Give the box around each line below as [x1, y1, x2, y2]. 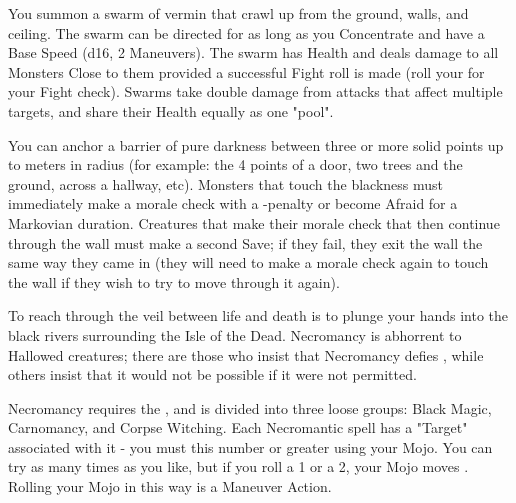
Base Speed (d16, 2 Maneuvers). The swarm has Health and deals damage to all [8, 42, 499, 63]
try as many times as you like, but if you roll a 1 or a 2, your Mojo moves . [8, 456, 469, 477]
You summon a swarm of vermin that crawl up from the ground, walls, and [8, 3, 469, 23]
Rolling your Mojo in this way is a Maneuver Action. [8, 476, 332, 497]
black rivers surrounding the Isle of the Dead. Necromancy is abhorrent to [8, 324, 462, 345]
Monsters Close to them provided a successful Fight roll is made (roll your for [8, 61, 485, 82]
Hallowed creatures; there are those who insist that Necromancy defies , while [8, 344, 484, 365]
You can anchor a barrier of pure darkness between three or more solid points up [8, 134, 504, 155]
